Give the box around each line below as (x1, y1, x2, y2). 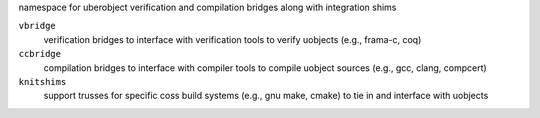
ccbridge (18, 48, 62, 60)
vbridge (18, 20, 57, 32)
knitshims (18, 76, 67, 87)
